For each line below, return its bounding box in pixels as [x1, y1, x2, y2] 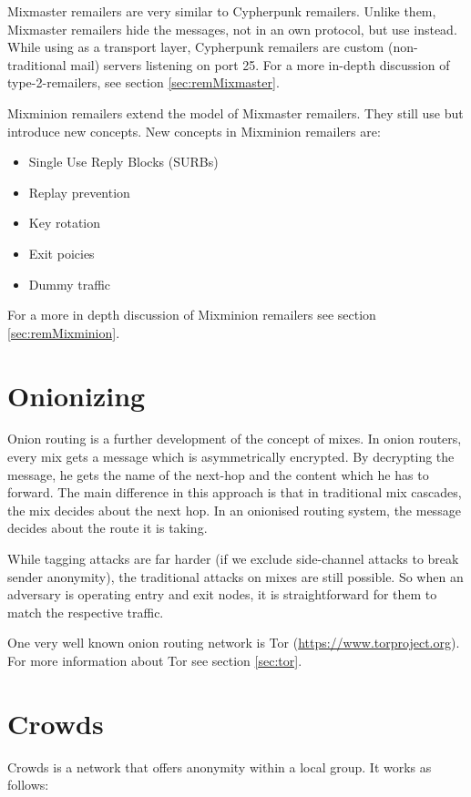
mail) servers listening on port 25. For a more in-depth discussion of [70, 55, 450, 74]
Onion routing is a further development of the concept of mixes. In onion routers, [7, 429, 462, 448]
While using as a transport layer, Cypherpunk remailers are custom [7, 37, 384, 56]
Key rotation [28, 213, 101, 232]
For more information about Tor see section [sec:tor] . [7, 650, 302, 669]
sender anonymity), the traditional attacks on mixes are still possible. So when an [7, 567, 464, 586]
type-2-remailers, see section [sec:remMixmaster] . [7, 73, 280, 92]
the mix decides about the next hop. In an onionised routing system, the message [7, 500, 461, 519]
